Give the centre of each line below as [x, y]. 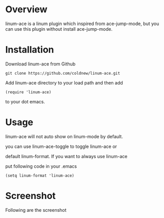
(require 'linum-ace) [28, 92]
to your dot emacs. [25, 101]
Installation [30, 50]
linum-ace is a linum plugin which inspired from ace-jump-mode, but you [82, 24]
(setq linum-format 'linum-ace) [40, 176]
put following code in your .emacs [41, 166]
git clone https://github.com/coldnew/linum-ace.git [63, 73]
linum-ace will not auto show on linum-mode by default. [64, 136]
